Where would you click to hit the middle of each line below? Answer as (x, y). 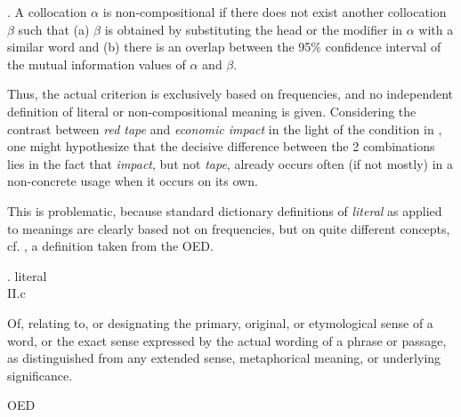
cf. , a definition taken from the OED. (110, 246)
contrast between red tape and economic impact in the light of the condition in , (225, 128)
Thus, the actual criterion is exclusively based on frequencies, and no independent (230, 94)
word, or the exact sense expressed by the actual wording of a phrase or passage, (227, 340)
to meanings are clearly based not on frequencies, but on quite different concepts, (229, 228)
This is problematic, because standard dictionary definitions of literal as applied (225, 210)
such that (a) (54, 29)
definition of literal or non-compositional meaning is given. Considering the (212, 111)
